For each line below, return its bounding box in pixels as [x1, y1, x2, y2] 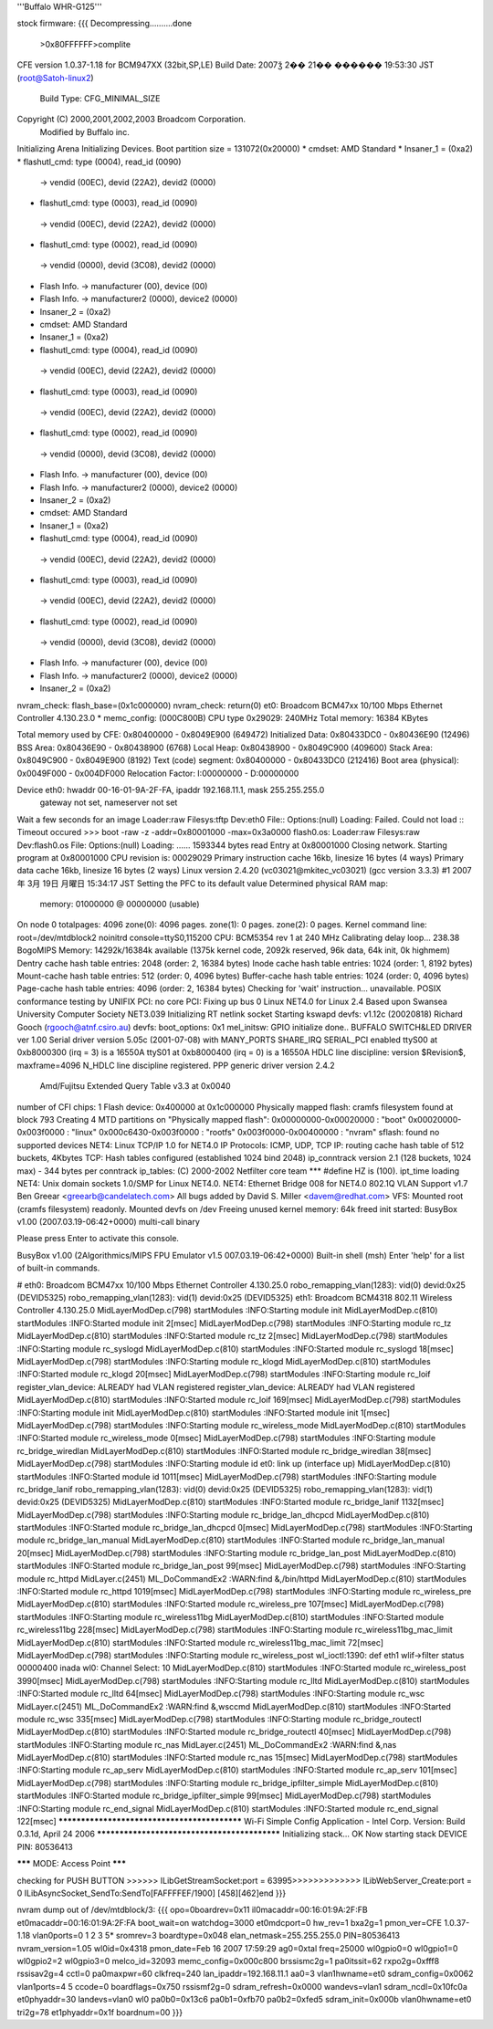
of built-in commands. [16, 1262, 100, 1273]
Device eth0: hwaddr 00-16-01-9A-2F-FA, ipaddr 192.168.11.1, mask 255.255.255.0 [16, 784, 325, 795]
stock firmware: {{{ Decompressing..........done [16, 18, 192, 29]
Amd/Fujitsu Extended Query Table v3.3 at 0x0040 [39, 1081, 232, 1092]
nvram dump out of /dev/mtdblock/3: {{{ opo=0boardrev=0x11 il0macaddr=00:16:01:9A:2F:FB [16, 1904, 369, 1916]
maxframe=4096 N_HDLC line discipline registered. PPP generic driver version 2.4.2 [16, 1060, 335, 1071]
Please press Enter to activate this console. [16, 1233, 180, 1244]
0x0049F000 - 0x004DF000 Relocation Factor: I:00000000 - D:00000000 [16, 768, 299, 779]
